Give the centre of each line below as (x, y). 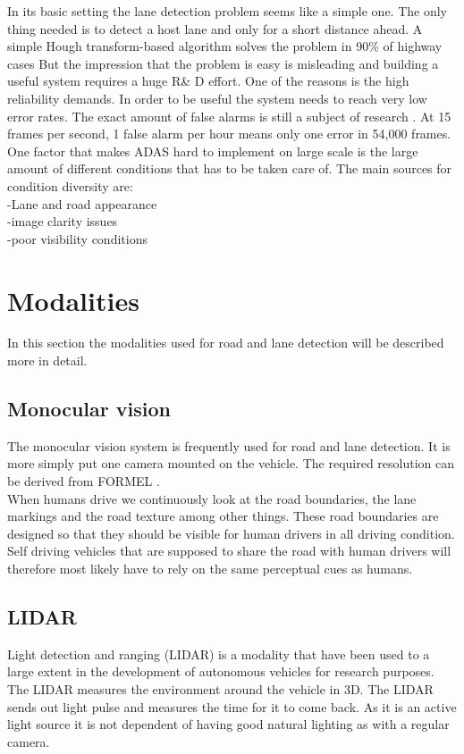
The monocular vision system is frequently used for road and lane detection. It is (229, 445)
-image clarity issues (63, 221)
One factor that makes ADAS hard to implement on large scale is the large (213, 151)
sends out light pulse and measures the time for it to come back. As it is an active (232, 706)
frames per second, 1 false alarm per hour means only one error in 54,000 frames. (229, 134)
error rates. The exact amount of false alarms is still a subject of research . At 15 (229, 116)
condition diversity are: (70, 185)
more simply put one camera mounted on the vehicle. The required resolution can (231, 463)
